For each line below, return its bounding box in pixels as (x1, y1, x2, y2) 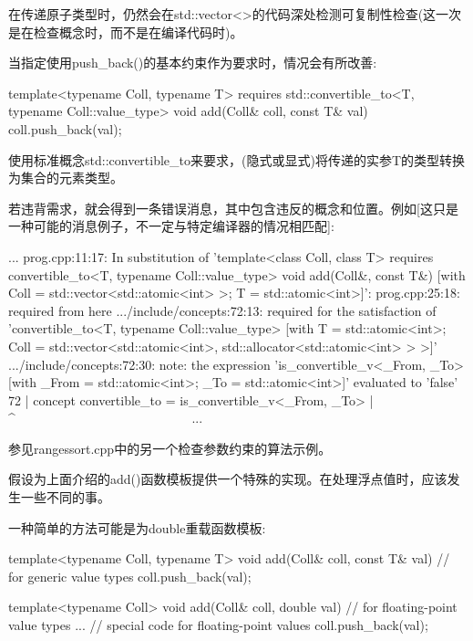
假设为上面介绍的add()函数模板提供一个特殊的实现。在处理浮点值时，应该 (8, 469, 447, 489)
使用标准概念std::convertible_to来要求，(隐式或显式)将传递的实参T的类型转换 (8, 150, 466, 169)
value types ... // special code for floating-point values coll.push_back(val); (8, 615, 428, 635)
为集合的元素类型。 (8, 168, 123, 187)
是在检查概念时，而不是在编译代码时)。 (8, 22, 243, 41)
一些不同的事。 (20, 488, 110, 507)
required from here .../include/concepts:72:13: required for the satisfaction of (8, 300, 437, 320)
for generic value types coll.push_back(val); (8, 566, 252, 585)
